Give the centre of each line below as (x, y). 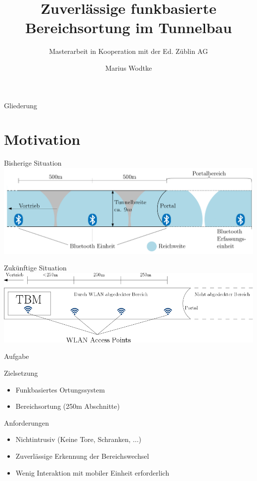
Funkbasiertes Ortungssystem (60, 389)
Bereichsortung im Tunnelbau (128, 27)
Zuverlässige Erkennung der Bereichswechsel (82, 456)
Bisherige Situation (33, 163)
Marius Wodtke (128, 67)
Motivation (42, 139)
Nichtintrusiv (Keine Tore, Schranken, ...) (78, 439)
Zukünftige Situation (35, 268)
